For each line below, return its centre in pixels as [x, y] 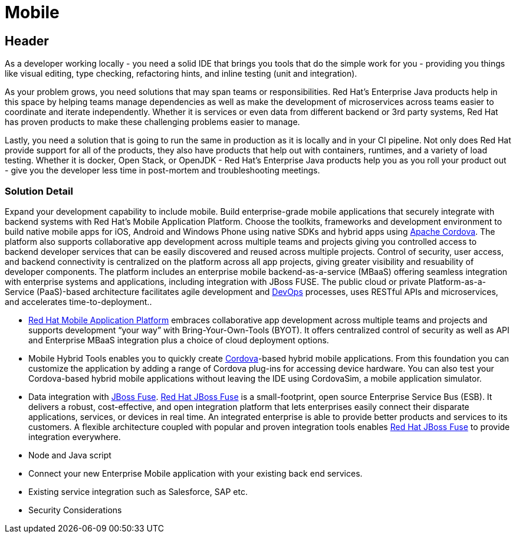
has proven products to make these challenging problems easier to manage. [152, 122]
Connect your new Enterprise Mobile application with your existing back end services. [195, 473]
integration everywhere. [75, 437]
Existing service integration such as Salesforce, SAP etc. [138, 491]
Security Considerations [75, 510]
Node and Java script [70, 455]
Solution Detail [39, 191]
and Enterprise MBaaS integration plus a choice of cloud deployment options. [179, 340]
